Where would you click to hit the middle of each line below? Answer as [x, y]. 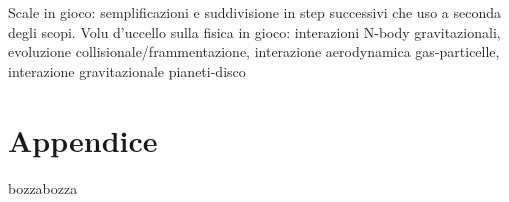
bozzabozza [43, 187]
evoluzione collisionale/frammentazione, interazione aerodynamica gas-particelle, [254, 51]
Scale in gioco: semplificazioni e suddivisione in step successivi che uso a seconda [254, 12]
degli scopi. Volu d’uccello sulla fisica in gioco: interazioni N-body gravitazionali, [254, 31]
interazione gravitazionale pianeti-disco [127, 70]
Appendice [83, 139]
